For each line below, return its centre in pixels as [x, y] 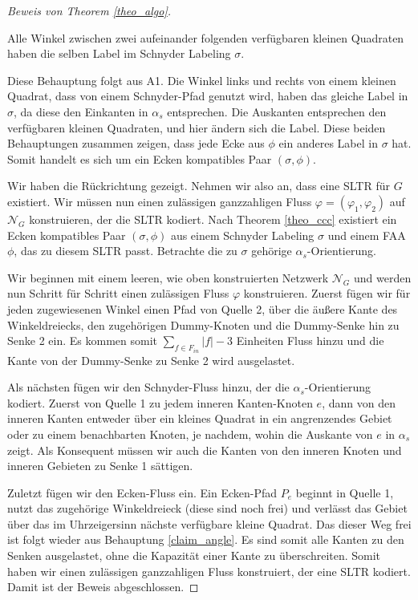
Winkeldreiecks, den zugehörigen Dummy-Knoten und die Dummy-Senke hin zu [203, 324]
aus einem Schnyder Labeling [242, 235]
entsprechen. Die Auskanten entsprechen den [277, 111]
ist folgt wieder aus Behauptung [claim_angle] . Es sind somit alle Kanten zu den [206, 539]
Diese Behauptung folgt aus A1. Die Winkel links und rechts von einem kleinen [202, 80]
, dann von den [359, 402]
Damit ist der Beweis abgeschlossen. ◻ [103, 587]
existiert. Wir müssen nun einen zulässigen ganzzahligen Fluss [160, 201]
